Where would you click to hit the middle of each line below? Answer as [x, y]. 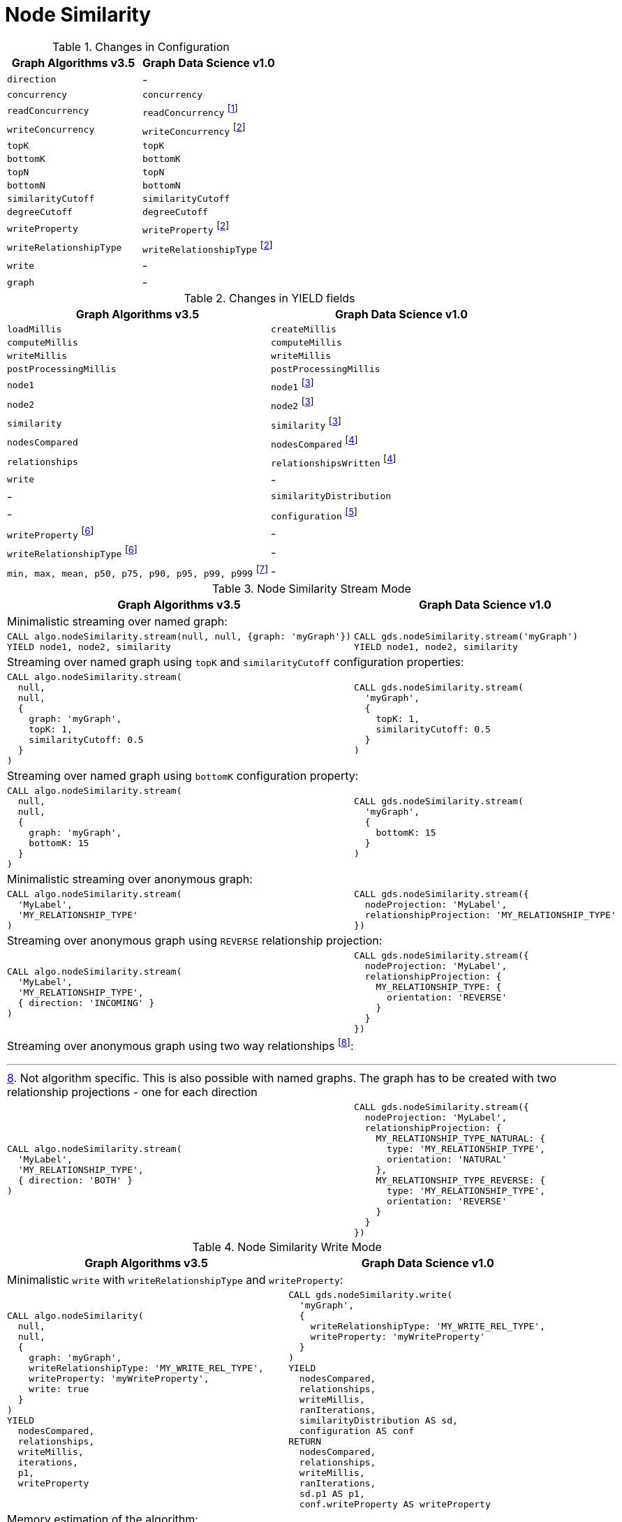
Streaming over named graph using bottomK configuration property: [183, 776]
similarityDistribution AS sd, [378, 1421]
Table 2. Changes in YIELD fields [269, 298]
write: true [59, 1389]
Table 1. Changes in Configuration [141, 46]
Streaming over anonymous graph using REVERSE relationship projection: [195, 941]
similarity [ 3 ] [306, 423]
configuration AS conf [357, 1431]
